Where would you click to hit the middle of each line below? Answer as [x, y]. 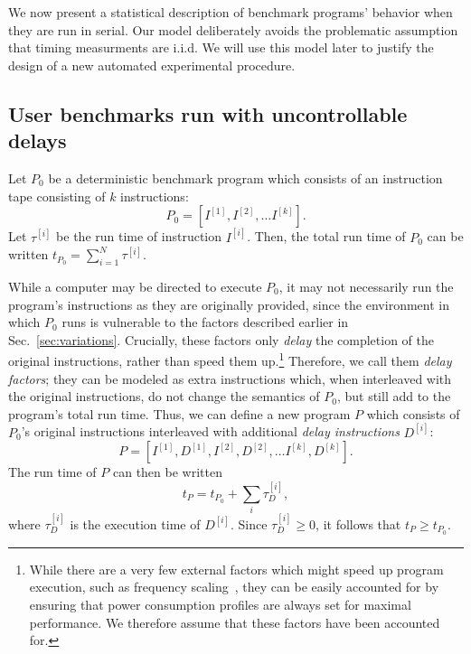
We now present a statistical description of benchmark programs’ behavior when [231, 12]
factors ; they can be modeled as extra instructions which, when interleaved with [230, 378]
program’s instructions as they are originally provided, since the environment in [229, 304]
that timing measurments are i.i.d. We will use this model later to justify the [221, 47]
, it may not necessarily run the [366, 286]
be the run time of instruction [139, 236]
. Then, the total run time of [326, 236]
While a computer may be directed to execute [135, 286]
